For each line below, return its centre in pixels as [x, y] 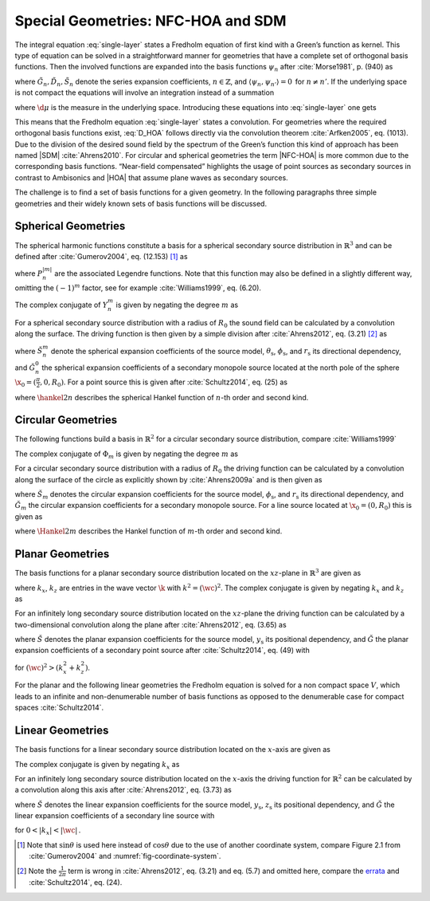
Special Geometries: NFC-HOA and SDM [150, 21]
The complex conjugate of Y [61, 305]
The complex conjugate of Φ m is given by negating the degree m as [127, 454]
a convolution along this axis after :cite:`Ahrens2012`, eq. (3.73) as [123, 790]
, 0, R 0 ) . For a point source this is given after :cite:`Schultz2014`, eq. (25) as [164, 383]
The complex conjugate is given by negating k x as [97, 765]
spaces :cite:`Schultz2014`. [59, 708]
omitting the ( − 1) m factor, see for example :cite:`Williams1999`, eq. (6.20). [138, 287]
